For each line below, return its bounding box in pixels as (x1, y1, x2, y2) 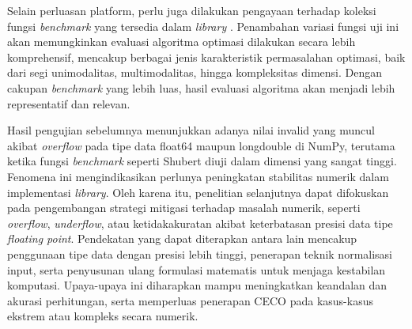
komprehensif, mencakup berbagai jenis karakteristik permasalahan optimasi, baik (7, 48, 406, 65)
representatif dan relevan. (7, 95, 130, 112)
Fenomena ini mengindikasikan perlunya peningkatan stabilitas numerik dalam (7, 168, 389, 184)
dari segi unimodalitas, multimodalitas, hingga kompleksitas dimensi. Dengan (7, 64, 383, 81)
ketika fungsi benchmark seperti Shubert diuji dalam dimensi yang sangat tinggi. (7, 153, 397, 169)
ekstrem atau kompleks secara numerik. (7, 308, 198, 324)
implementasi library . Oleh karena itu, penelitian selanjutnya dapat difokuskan (7, 183, 389, 200)
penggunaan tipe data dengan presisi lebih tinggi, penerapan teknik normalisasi (7, 245, 393, 262)
